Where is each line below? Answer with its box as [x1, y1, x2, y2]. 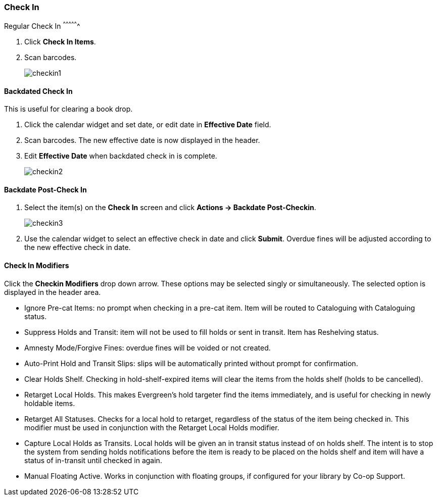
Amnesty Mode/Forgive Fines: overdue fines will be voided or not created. [24, 343, 271, 352]
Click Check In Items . [24, 37, 96, 46]
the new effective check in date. [24, 243, 131, 252]
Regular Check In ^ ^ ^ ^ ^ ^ [4, 20, 80, 31]
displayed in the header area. [4, 287, 101, 296]
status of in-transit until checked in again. [24, 456, 162, 465]
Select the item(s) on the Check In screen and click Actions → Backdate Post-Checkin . [24, 203, 316, 212]
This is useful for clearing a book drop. [4, 105, 133, 114]
